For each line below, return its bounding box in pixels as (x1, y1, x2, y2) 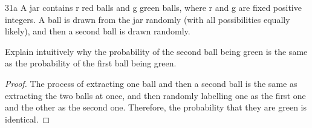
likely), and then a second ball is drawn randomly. (5, 25, 190, 37)
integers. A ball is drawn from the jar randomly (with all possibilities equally (5, 13, 290, 25)
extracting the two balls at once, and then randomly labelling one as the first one (5, 89, 306, 101)
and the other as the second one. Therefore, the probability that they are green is (5, 101, 307, 114)
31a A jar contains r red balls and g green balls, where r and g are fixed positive (5, 1, 302, 13)
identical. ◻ (5, 112, 50, 125)
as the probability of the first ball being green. (5, 57, 177, 69)
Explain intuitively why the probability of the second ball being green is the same (5, 45, 308, 57)
